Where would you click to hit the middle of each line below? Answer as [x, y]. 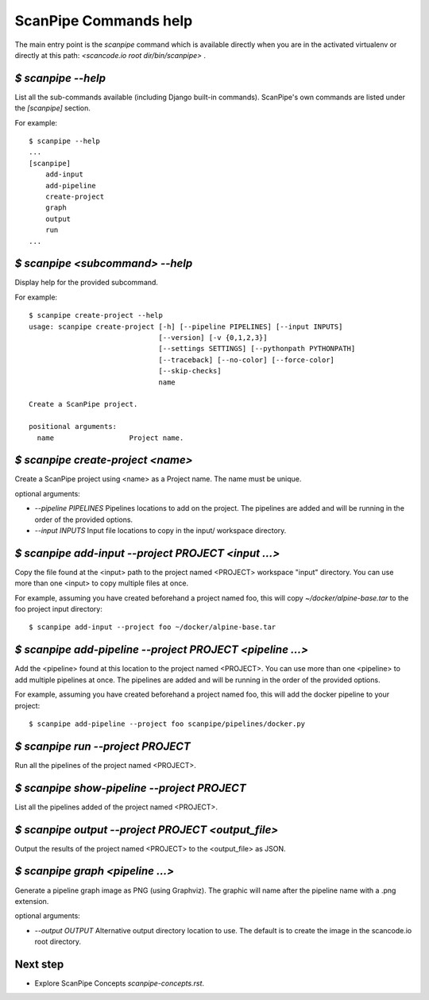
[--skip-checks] [190, 371]
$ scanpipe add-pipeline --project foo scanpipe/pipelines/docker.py [167, 724]
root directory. [58, 942]
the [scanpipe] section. [53, 108]
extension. [32, 901]
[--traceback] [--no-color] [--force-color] [247, 360]
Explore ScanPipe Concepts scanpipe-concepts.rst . [120, 983]
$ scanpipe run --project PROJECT [102, 746]
